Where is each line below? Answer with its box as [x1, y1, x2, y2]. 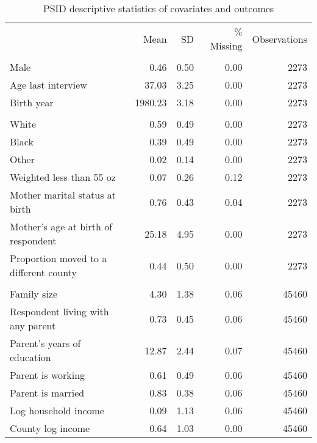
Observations [252, 31, 307, 46]
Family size [10, 287, 58, 301]
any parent [10, 318, 56, 332]
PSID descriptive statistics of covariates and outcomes [43, 1, 274, 15]
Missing [210, 38, 243, 53]
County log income [10, 421, 90, 435]
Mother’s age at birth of [10, 219, 113, 233]
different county [10, 265, 77, 279]
